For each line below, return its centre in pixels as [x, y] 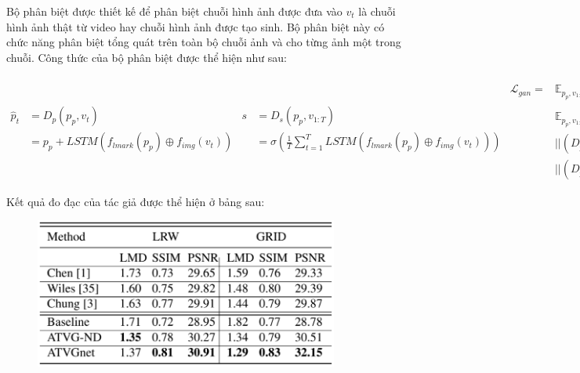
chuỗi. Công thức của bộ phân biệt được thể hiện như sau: [147, 57]
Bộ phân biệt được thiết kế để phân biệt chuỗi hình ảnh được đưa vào [174, 11]
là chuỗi [377, 11]
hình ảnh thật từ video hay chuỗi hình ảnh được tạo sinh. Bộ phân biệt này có [196, 26]
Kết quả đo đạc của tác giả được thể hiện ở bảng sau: [136, 201]
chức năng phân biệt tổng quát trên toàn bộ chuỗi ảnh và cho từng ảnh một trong [204, 42]
